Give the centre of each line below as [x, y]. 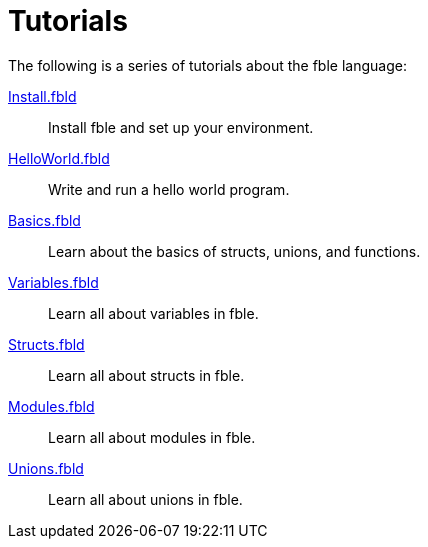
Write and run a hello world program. [169, 189]
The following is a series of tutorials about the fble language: [207, 65]
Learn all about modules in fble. [152, 437]
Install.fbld [42, 96]
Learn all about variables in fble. [153, 313]
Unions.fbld [46, 468]
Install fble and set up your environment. [181, 127]
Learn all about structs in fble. [146, 375]
